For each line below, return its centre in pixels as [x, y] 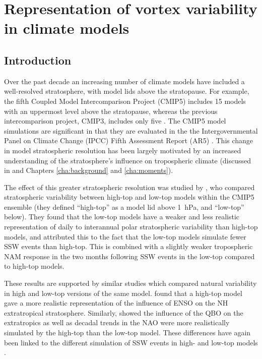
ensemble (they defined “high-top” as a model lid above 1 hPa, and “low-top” [124, 206]
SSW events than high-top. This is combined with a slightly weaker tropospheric [128, 246]
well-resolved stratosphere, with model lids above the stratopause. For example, [127, 91]
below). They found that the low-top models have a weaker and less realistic [122, 217]
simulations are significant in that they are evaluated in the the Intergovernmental [131, 130]
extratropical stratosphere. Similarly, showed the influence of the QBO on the [124, 312]
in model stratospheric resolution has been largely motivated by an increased [123, 150]
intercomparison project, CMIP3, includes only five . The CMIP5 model [115, 121]
